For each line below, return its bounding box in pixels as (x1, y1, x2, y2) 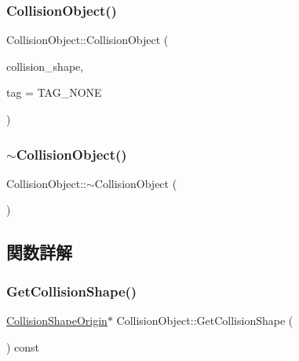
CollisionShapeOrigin (6, 312, 108, 328)
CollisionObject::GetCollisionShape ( (116, 312, 294, 328)
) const (6, 338, 40, 355)
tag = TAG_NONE (6, 84, 102, 101)
